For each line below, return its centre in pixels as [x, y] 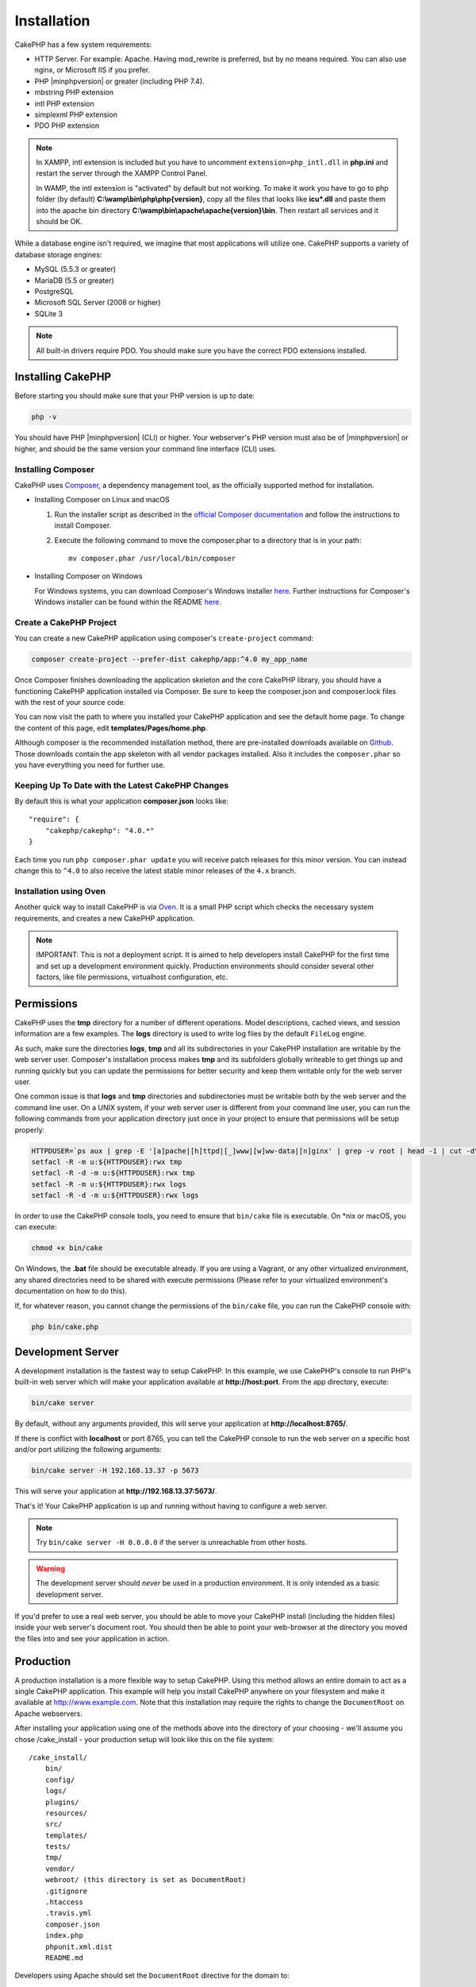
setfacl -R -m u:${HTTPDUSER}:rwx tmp [107, 1162]
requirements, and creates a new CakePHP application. [105, 918]
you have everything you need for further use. [90, 765]
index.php [64, 1936]
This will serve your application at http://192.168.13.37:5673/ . [116, 1491]
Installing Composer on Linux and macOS [102, 500]
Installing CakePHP [63, 377]
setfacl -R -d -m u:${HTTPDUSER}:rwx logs [115, 1195]
